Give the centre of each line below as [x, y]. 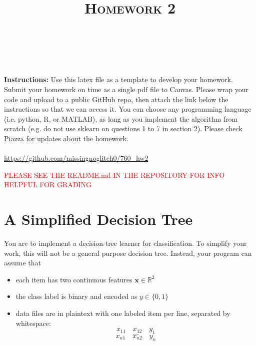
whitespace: [33, 323]
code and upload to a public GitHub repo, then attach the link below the [116, 99]
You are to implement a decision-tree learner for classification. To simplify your [125, 243]
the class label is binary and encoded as [76, 296]
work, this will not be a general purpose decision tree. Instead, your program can [128, 253]
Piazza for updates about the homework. [66, 138]
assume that [23, 263]
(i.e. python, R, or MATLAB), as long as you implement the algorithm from [121, 118]
